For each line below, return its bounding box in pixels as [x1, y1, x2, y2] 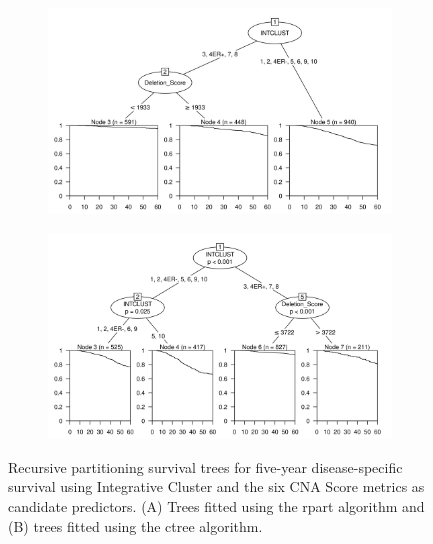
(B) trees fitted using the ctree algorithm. [8, 515, 263, 536]
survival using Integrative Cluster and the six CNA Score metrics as [8, 476, 425, 497]
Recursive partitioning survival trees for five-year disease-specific [8, 456, 403, 477]
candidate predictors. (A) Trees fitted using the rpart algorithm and [8, 495, 425, 516]
